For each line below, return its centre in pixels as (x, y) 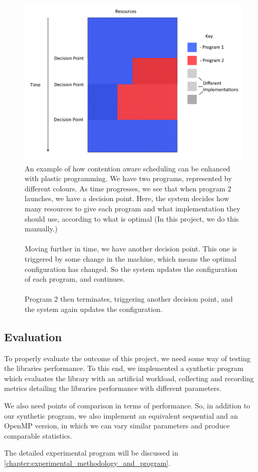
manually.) (41, 229)
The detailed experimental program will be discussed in (91, 453)
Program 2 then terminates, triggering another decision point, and (129, 299)
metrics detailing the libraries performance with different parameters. (113, 388)
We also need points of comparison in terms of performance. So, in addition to (127, 406)
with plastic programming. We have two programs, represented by (128, 178)
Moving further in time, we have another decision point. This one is (131, 249)
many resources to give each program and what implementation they (133, 208)
